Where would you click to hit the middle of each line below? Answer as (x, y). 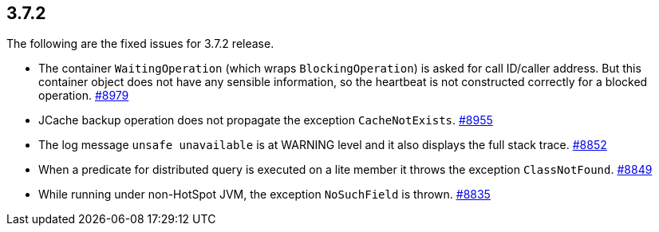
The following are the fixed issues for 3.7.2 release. (140, 44)
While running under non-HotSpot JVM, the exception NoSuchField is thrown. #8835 (264, 195)
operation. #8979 (84, 96)
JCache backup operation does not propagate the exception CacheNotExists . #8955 (266, 120)
